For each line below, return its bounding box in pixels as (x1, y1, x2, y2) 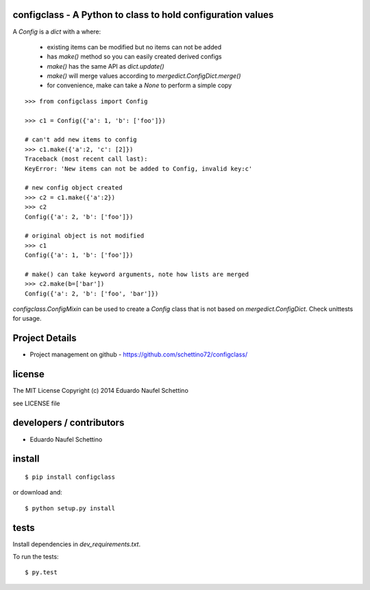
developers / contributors (12, 417, 125, 429)
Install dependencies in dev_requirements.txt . (12, 540, 140, 548)
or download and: (12, 488, 63, 497)
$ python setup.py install (25, 504, 116, 512)
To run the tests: (12, 553, 59, 561)
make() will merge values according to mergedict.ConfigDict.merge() (47, 72, 241, 80)
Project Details (12, 332, 77, 344)
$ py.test (25, 569, 58, 576)
